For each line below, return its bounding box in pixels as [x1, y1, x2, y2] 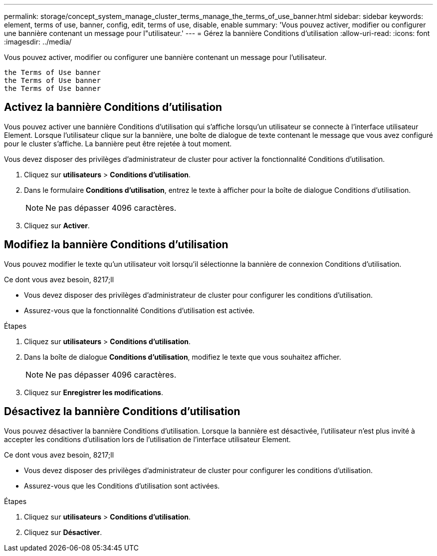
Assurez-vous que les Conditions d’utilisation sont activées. [24, 481, 220, 490]
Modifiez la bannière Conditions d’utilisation [4, 238, 228, 251]
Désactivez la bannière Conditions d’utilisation [4, 405, 240, 418]
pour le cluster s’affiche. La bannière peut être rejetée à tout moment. [4, 139, 232, 148]
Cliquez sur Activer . [24, 221, 90, 230]
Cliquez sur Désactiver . [24, 528, 102, 537]
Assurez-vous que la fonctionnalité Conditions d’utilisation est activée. [24, 306, 255, 315]
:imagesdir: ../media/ [4, 37, 72, 46]
